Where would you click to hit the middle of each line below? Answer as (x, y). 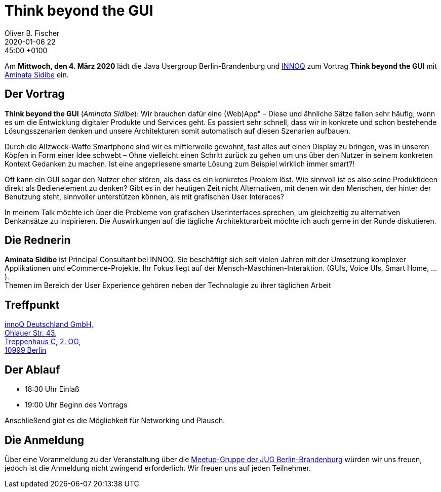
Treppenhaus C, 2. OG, (43, 342)
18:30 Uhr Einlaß (52, 389)
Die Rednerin (38, 240)
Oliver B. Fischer (32, 33)
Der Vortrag (35, 94)
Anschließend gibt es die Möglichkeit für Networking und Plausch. (115, 421)
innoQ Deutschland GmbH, (49, 324)
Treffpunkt (32, 305)
